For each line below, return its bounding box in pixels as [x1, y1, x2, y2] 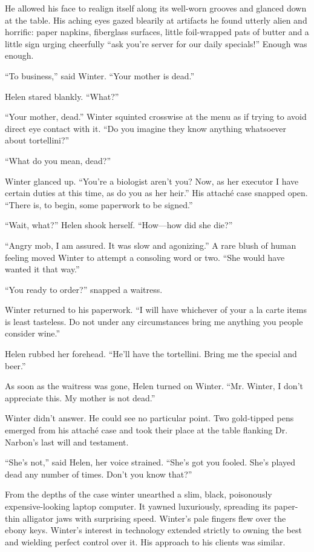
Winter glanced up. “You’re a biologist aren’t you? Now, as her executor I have [5, 174, 299, 187]
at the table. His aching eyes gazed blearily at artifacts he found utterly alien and [5, 13, 307, 26]
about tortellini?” [5, 134, 70, 146]
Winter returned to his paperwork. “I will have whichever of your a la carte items [5, 303, 307, 316]
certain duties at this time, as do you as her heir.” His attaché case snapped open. [5, 186, 308, 199]
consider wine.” [5, 327, 61, 340]
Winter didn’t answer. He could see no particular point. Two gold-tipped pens [5, 412, 294, 424]
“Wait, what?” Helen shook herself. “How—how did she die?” [5, 218, 233, 231]
